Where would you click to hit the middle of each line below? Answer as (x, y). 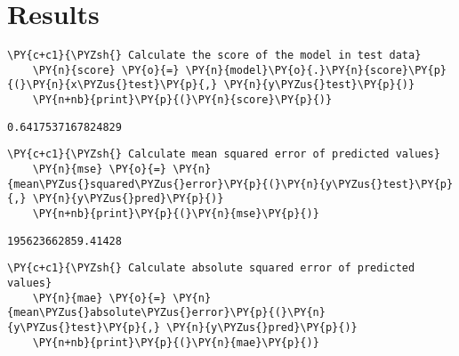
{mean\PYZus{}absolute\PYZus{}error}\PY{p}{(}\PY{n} (166, 313)
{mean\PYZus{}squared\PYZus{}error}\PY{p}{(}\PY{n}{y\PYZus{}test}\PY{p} (230, 184)
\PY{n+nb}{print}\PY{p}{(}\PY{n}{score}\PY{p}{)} (182, 100)
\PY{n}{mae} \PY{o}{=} (99, 298)
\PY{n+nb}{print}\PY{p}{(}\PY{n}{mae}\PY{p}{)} (176, 342)
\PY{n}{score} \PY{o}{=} (106, 70)
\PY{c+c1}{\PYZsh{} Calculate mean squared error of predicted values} (224, 154)
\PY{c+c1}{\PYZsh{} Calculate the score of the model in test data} (214, 56)
